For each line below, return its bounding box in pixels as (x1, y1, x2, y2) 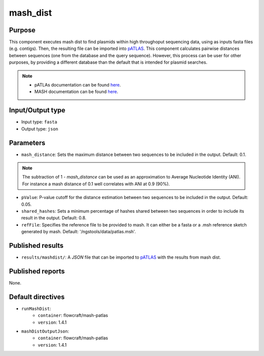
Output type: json (21, 126, 59, 132)
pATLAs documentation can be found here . (34, 82, 121, 88)
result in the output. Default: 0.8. (21, 215, 87, 221)
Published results (9, 241, 64, 249)
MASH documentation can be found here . (34, 89, 118, 95)
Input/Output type (9, 106, 66, 114)
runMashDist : (21, 306, 51, 311)
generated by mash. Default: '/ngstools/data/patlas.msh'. (21, 229, 136, 235)
